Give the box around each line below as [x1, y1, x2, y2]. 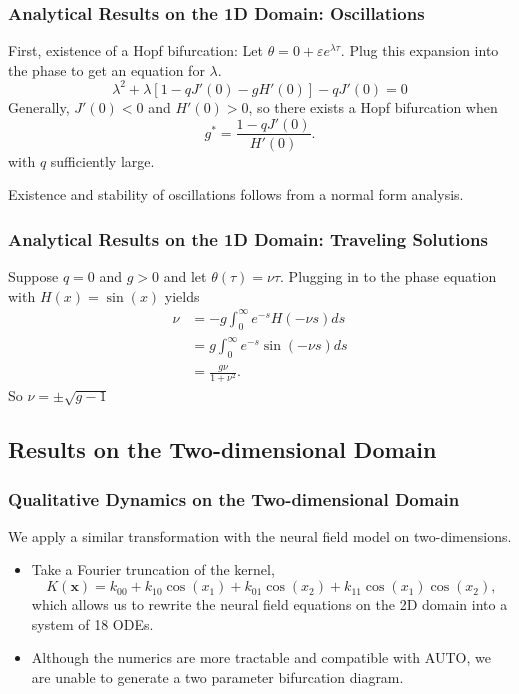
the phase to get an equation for [8, 59, 205, 80]
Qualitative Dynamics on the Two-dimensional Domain [8, 486, 460, 511]
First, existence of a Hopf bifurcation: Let [8, 40, 263, 61]
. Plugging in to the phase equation [280, 265, 497, 286]
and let [163, 265, 207, 286]
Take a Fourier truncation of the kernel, [31, 559, 275, 580]
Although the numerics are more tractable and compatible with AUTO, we [31, 647, 491, 668]
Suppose [8, 265, 59, 286]
